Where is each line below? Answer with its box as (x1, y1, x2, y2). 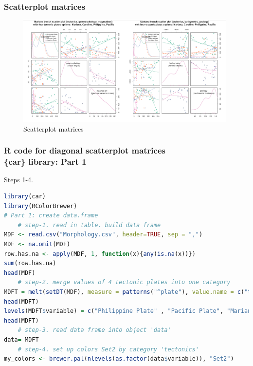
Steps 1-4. (4, 174, 33, 185)
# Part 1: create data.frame (4, 212, 98, 219)
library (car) (4, 193, 46, 200)
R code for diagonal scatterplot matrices (4, 144, 165, 156)
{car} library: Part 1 (4, 155, 87, 168)
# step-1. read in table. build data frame (18, 221, 161, 229)
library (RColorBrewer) (4, 202, 77, 210)
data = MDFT (4, 336, 39, 343)
